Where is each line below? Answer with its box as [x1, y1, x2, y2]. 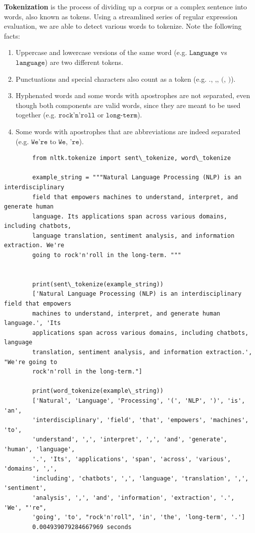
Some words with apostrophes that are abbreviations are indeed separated [15, 126, 241, 136]
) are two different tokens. [45, 56, 123, 67]
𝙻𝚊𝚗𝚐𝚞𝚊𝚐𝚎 [189, 50, 219, 57]
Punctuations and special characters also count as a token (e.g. [15, 73, 207, 84]
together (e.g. [15, 109, 56, 120]
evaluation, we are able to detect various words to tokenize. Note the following [4, 21, 242, 31]
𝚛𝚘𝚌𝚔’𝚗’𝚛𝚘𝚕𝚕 [58, 112, 96, 119]
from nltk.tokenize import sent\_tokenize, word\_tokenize [32, 155, 231, 162]
